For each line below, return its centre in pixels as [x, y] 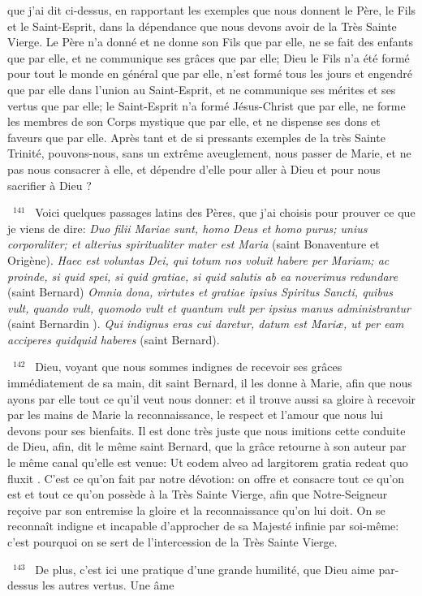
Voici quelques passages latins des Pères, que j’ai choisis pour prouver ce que [225, 212]
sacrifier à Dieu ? [50, 185]
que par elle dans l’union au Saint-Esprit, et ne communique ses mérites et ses [202, 89]
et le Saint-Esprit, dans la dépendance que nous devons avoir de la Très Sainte [202, 26]
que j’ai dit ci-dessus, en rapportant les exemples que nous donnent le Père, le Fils [212, 10]
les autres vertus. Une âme [108, 585]
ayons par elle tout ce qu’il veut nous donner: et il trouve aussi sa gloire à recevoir [212, 398]
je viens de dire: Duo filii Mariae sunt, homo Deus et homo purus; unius [187, 228]
